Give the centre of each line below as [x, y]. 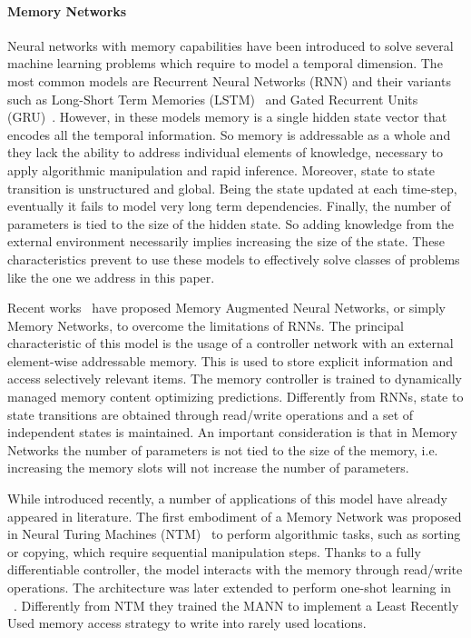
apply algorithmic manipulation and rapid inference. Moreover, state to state [221, 169]
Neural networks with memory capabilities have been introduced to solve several [231, 45]
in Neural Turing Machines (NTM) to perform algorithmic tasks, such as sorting [234, 534]
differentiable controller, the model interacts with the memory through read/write [235, 569]
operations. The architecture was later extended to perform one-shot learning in [229, 588]
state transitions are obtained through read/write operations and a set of [211, 414]
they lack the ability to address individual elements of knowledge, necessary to [225, 152]
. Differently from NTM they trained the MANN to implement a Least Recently [236, 605]
